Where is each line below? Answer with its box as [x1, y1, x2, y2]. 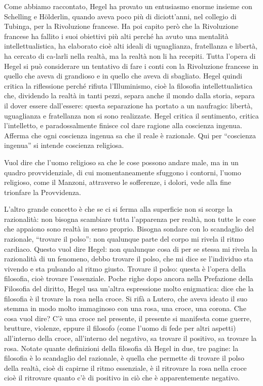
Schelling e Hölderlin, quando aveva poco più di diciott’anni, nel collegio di [4, 11, 237, 21]
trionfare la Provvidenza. [4, 186, 82, 197]
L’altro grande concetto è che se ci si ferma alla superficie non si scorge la [4, 204, 233, 214]
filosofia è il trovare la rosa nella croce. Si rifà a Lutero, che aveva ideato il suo [4, 293, 248, 303]
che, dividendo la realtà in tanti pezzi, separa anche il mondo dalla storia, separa [4, 90, 255, 101]
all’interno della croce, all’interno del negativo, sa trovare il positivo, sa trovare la [4, 333, 257, 343]
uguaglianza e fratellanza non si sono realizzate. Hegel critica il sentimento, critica [4, 110, 259, 121]
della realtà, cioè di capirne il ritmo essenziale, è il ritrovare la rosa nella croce [4, 362, 247, 373]
